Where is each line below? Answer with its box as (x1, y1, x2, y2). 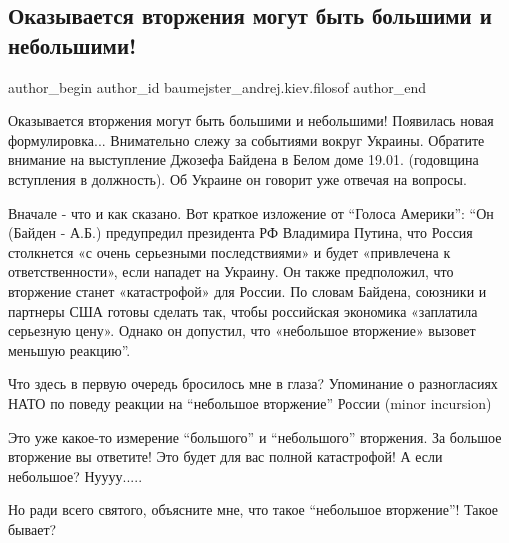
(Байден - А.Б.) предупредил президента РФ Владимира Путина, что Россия (8, 222, 473, 243)
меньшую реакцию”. (8, 339, 131, 360)
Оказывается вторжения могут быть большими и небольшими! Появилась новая (8, 110, 494, 131)
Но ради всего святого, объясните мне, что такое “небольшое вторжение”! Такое (8, 499, 499, 520)
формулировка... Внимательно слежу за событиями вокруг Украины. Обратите (8, 129, 485, 150)
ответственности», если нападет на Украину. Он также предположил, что (8, 261, 454, 282)
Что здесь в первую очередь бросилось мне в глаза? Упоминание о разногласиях (8, 373, 498, 394)
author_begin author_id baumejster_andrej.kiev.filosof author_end (8, 76, 427, 97)
